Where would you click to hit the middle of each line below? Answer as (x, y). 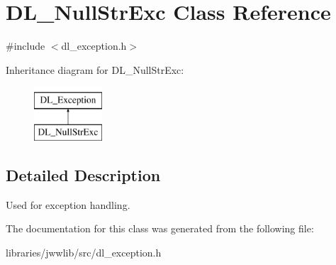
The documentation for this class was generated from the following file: (160, 228)
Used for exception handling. (68, 204)
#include (26, 46)
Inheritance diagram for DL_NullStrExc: (95, 69)
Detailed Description (83, 174)
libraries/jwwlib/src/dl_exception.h (84, 252)
